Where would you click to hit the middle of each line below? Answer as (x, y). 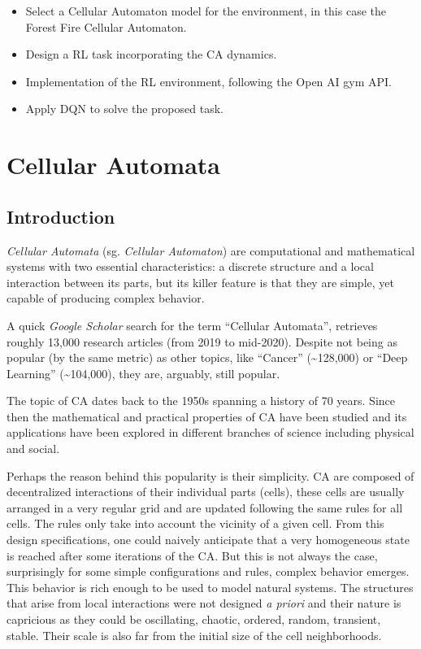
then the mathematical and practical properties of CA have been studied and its (207, 416)
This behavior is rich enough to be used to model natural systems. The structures (210, 587)
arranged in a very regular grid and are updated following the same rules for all (205, 507)
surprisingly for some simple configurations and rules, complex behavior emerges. (208, 571)
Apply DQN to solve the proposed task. (124, 109)
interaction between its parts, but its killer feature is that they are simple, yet (200, 282)
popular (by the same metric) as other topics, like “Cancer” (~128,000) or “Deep (207, 357)
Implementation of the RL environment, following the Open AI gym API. (208, 81)
